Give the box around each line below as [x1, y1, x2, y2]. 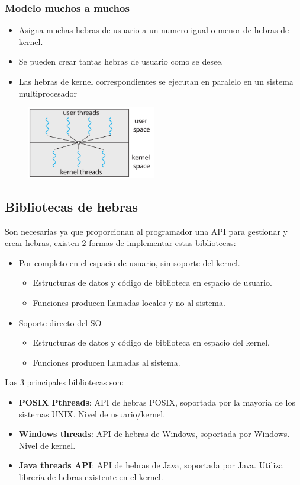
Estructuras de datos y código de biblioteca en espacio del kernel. [33, 336, 270, 349]
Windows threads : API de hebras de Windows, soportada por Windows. [18, 427, 290, 440]
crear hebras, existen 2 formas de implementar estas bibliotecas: [5, 237, 236, 249]
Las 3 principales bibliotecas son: [5, 376, 124, 388]
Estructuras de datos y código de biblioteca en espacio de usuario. [33, 276, 272, 289]
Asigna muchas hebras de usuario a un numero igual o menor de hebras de [18, 24, 289, 36]
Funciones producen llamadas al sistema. [33, 356, 180, 368]
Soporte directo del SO [18, 316, 102, 328]
